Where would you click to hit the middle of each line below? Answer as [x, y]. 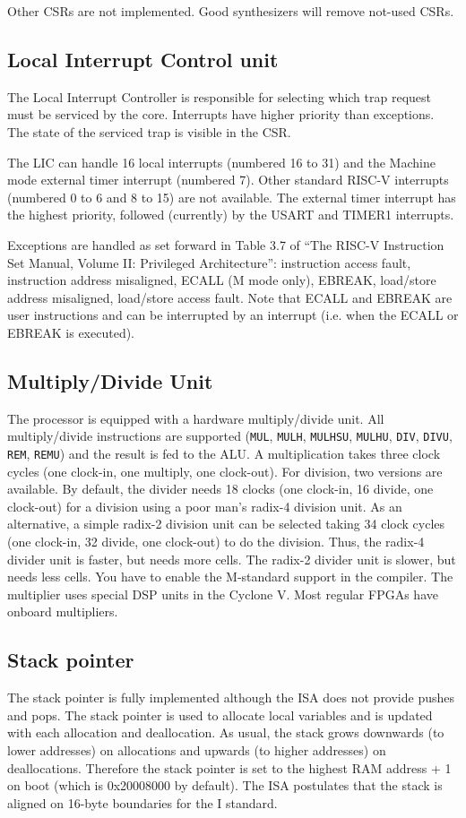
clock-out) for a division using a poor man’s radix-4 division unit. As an [205, 506]
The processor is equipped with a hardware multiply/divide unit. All [196, 418]
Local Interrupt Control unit [143, 59]
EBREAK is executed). [71, 332]
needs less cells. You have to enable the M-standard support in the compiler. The [230, 577]
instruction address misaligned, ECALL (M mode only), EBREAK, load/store [222, 280]
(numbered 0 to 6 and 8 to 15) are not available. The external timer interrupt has [232, 197]
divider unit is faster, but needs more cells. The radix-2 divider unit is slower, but [232, 559]
